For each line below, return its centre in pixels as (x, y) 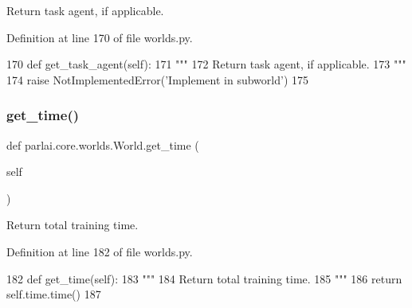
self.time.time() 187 (54, 294)
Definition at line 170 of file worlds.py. (100, 37)
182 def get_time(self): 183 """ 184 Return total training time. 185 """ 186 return (204, 278)
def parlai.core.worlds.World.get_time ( (103, 144)
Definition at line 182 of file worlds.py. (100, 251)
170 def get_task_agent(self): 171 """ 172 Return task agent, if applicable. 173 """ (206, 64)
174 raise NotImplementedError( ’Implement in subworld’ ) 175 (157, 79)
